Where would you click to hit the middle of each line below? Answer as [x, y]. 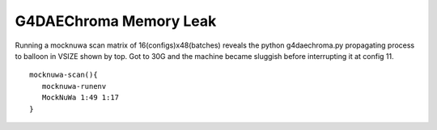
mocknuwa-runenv [74, 86]
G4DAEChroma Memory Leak [116, 21]
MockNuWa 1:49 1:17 [81, 98]
